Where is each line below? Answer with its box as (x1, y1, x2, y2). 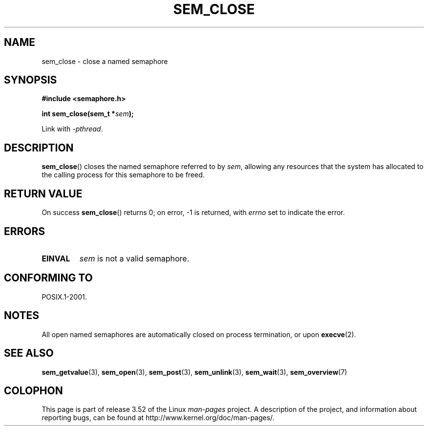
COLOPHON (4, 384, 63, 397)
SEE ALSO (4, 347, 54, 360)
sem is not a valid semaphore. (79, 253, 190, 263)
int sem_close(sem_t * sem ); (42, 109, 134, 118)
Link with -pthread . (42, 125, 103, 133)
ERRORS (4, 225, 45, 237)
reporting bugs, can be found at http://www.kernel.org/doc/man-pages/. (42, 413, 275, 422)
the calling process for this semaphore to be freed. (42, 171, 205, 179)
